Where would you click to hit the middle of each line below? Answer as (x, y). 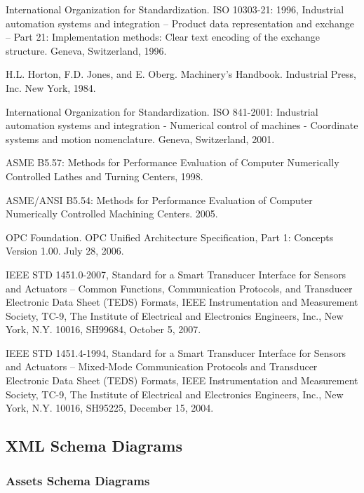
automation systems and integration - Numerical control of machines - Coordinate (182, 125)
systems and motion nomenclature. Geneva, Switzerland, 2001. (140, 139)
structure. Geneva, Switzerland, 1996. (86, 50)
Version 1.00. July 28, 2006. (65, 251)
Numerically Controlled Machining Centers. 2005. (112, 214)
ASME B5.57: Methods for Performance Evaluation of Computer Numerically (173, 162)
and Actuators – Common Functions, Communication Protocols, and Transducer (179, 288)
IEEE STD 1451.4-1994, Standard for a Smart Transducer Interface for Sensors (176, 352)
